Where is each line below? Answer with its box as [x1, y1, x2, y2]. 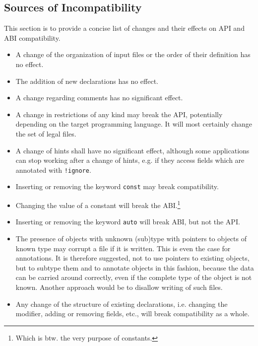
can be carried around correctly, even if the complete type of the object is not [15, 272, 252, 282]
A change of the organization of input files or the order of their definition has [15, 49, 251, 60]
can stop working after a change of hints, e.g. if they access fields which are [15, 155, 245, 165]
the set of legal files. [15, 128, 76, 138]
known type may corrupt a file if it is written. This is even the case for [15, 243, 231, 253]
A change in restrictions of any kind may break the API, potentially [15, 109, 223, 119]
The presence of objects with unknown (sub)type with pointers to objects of [15, 233, 247, 243]
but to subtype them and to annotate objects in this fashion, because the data [15, 262, 254, 273]
